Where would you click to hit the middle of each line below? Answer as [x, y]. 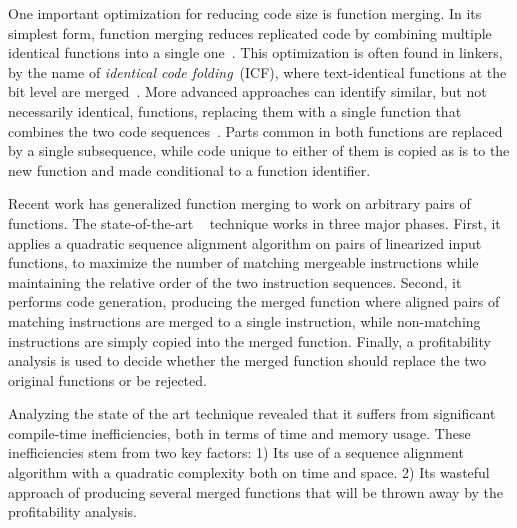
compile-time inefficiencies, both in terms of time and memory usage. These [239, 432]
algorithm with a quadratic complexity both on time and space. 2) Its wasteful [249, 472]
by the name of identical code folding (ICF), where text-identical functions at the [257, 71]
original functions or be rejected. [107, 379]
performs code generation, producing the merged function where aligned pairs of [254, 301]
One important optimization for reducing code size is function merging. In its [245, 13]
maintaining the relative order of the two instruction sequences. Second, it [235, 281]
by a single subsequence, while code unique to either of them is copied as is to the [259, 150]
